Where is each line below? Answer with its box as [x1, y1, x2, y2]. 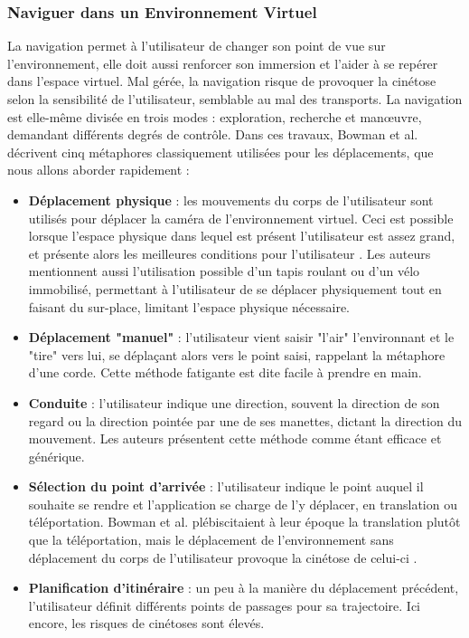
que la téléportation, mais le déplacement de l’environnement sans [28, 530, 394, 549]
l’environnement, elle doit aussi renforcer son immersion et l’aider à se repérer [7, 53, 438, 72]
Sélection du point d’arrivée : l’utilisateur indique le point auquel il [28, 477, 424, 496]
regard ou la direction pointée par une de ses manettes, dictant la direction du [28, 411, 462, 430]
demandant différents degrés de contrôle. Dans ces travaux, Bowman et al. [7, 125, 418, 144]
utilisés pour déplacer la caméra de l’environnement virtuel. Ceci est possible [28, 208, 454, 227]
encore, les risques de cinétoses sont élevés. [28, 614, 265, 633]
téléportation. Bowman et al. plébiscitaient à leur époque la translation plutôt [28, 512, 461, 531]
